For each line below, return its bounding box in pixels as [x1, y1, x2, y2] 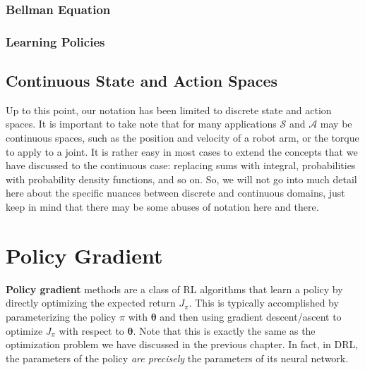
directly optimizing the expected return [6, 295, 176, 310]
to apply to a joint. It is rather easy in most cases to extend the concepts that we [6, 144, 358, 159]
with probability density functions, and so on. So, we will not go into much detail [6, 171, 357, 186]
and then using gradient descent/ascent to [160, 309, 342, 323]
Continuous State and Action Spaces [6, 70, 278, 92]
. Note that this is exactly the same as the [133, 323, 316, 338]
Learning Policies [6, 32, 105, 50]
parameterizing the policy [6, 309, 116, 323]
